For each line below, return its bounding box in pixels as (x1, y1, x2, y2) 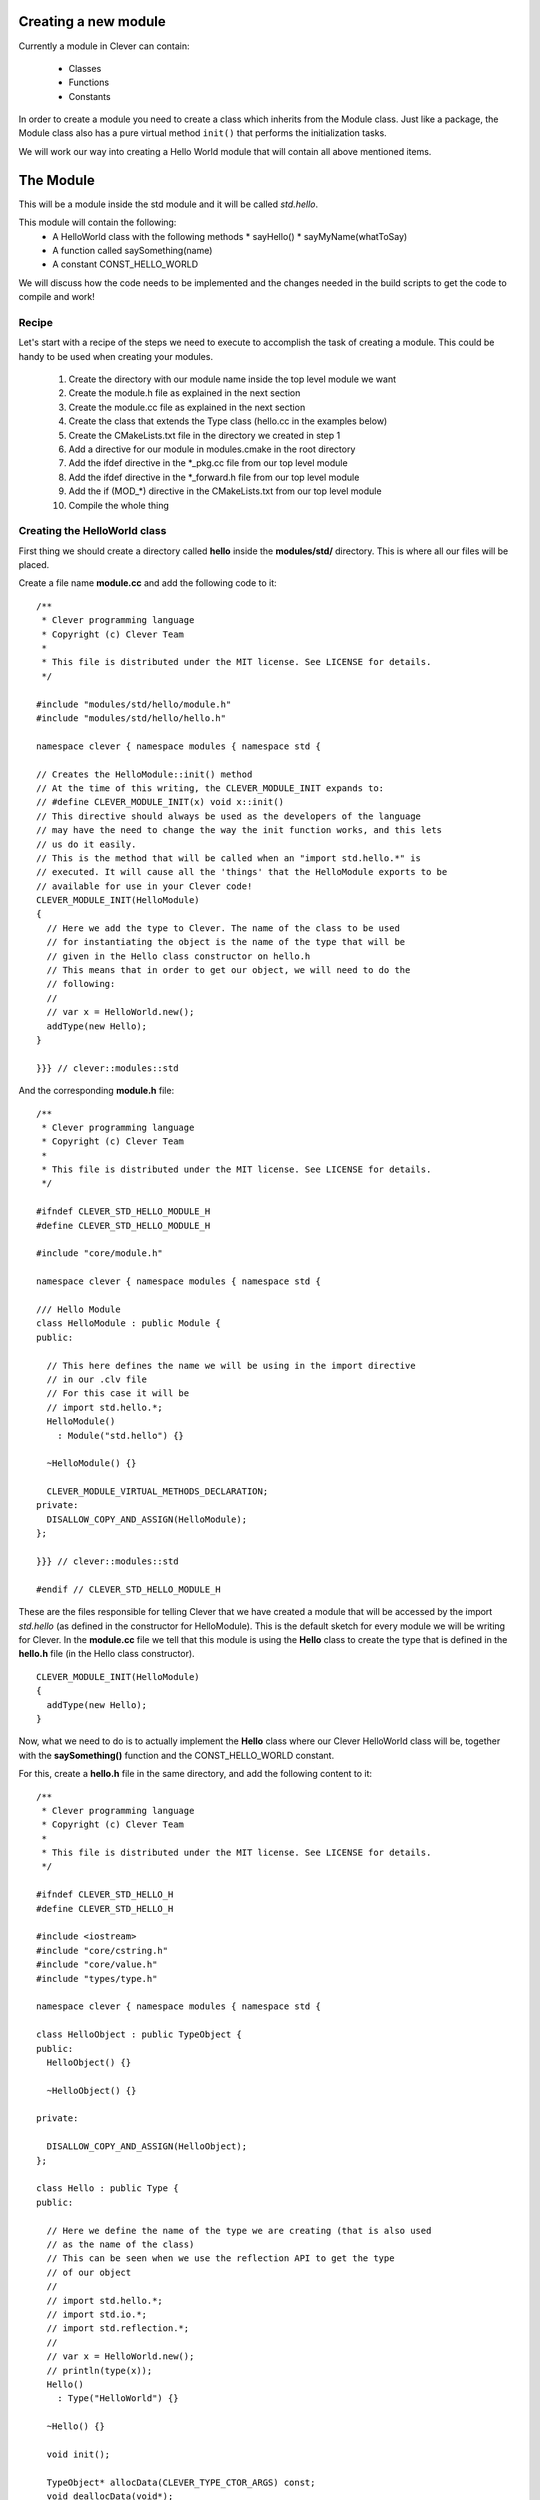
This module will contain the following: (18, 216, 177, 229)
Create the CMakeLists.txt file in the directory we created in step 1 (68, 429, 341, 441)
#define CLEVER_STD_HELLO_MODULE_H (36, 1220, 211, 1231)
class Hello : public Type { (36, 2183, 179, 2194)
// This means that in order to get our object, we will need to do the (46, 965, 411, 976)
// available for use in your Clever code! (36, 880, 253, 892)
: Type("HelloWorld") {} (56, 2393, 179, 2404)
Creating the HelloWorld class (18, 524, 167, 538)
